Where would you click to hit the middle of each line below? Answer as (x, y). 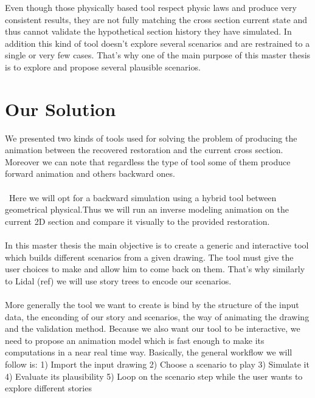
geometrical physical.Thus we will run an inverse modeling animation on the (147, 209)
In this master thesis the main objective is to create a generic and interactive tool (157, 245)
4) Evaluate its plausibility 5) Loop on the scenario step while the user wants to (154, 376)
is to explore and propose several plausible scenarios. (103, 67)
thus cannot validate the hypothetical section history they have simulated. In (148, 31)
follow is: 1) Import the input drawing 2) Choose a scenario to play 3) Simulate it (157, 364)
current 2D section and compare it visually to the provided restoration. (137, 221)
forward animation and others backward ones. (90, 173)
